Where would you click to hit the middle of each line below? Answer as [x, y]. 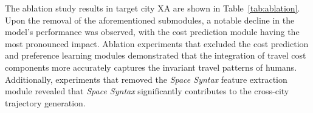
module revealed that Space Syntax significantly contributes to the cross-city [147, 91]
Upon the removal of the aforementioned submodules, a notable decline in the [150, 20]
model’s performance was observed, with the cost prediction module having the [152, 32]
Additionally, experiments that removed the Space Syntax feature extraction [146, 79]
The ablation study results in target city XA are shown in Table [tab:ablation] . [153, 8]
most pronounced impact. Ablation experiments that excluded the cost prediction [157, 43]
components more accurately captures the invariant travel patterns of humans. [151, 67]
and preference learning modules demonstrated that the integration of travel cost [156, 55]
